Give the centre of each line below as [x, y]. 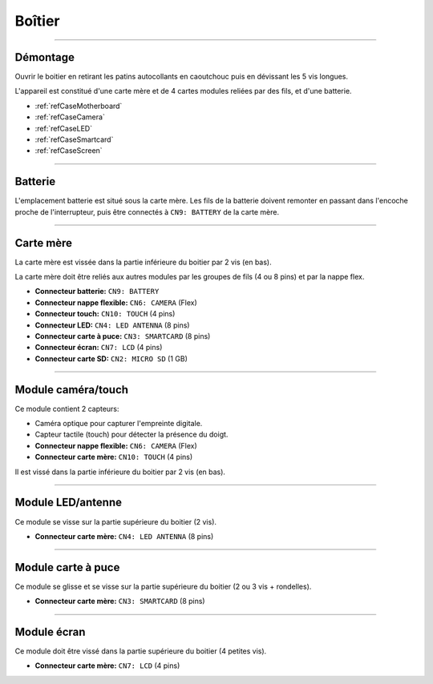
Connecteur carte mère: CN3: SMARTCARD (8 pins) [120, 602]
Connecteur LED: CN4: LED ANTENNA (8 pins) [112, 325]
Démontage [45, 57]
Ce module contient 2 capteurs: [67, 408]
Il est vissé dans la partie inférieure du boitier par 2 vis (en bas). [120, 472]
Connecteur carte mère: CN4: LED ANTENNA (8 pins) [124, 536]
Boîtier [37, 21]
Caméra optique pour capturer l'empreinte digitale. [119, 424]
